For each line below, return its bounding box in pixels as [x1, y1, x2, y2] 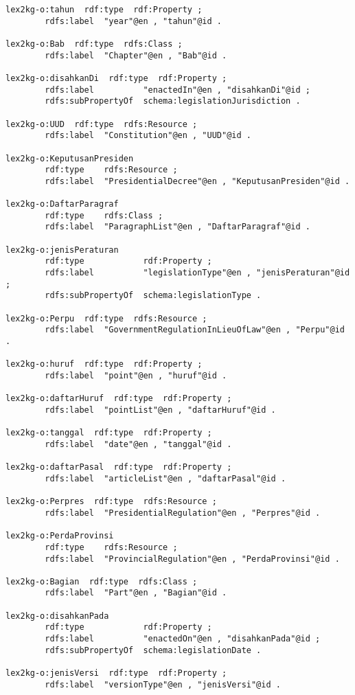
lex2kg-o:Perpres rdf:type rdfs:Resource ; [5, 497, 217, 507]
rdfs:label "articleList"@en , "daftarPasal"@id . [45, 473, 286, 483]
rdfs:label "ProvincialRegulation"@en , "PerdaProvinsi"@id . [45, 554, 340, 564]
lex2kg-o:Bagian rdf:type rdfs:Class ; [5, 576, 198, 586]
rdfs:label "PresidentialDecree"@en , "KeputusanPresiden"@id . [45, 176, 350, 186]
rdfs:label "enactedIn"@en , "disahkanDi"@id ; [45, 84, 310, 95]
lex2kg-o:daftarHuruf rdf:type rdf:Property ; [5, 394, 232, 404]
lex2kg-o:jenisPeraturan [5, 244, 119, 255]
